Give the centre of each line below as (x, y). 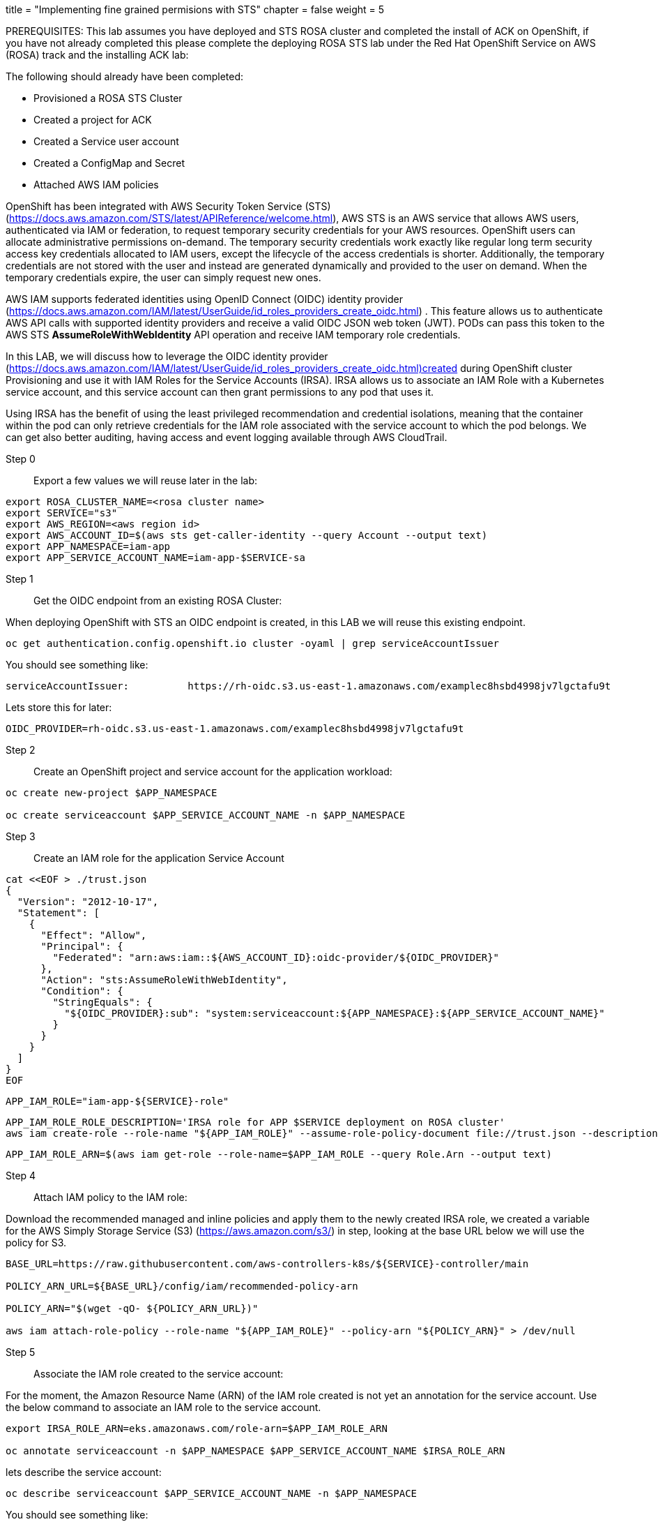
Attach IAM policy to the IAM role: (110, 1197)
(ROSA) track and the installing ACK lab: (97, 55)
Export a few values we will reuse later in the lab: (146, 480)
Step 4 (21, 1176)
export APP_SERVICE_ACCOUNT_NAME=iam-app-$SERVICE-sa (155, 558)
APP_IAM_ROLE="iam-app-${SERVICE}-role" (117, 1101)
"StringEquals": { (102, 1002)
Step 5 (21, 1352)
